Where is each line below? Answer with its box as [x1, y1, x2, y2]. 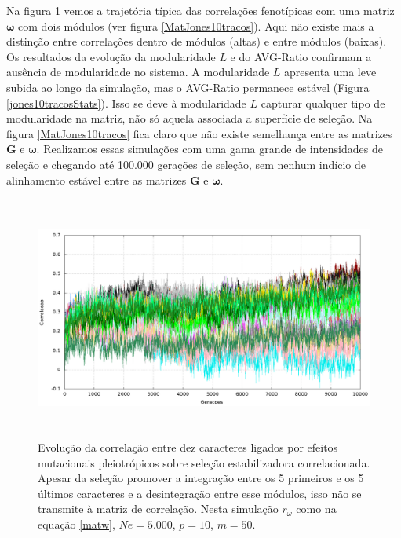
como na [296, 500, 337, 517]
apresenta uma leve [284, 64, 377, 80]
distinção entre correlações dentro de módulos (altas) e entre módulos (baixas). [6, 33, 387, 49]
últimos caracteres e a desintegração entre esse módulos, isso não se [38, 485, 362, 501]
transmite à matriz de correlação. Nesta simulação [38, 500, 279, 517]
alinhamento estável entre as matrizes [6, 171, 187, 188]
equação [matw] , [38, 516, 115, 533]
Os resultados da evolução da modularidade [6, 48, 216, 64]
